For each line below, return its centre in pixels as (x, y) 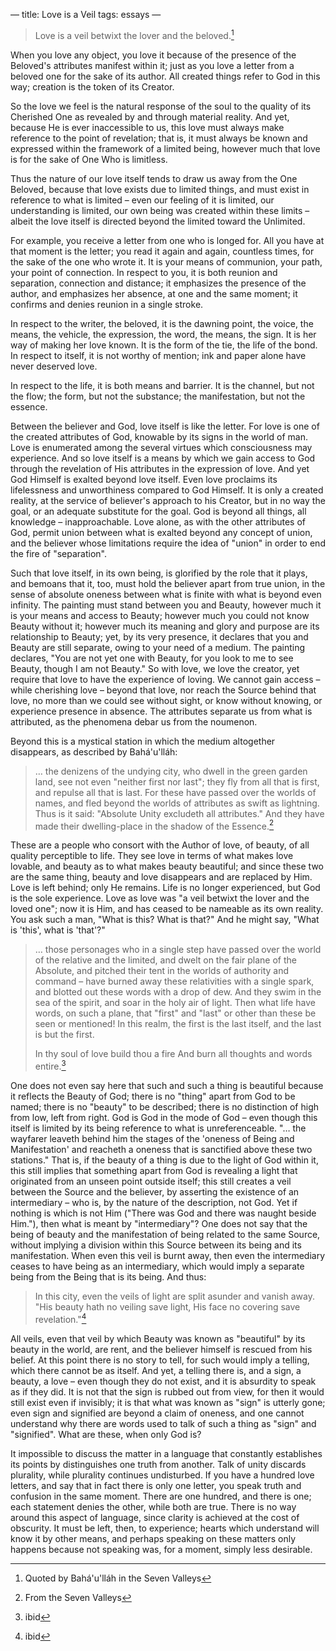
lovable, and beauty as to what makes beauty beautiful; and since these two (167, 866)
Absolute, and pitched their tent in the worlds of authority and (162, 971)
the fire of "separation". (58, 553)
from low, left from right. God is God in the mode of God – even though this (164, 1117)
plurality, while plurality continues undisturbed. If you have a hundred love (162, 1475)
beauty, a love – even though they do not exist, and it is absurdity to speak (163, 1381)
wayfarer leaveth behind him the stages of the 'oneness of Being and (152, 1138)
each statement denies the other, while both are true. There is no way (153, 1506)
